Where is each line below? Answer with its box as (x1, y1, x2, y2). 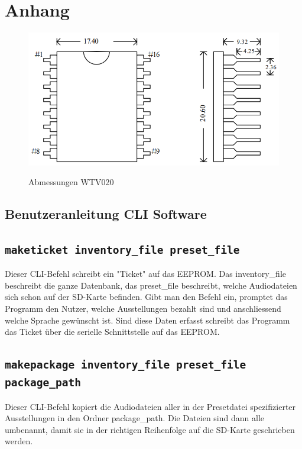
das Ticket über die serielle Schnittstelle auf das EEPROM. (5, 325, 220, 338)
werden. (5, 435, 33, 447)
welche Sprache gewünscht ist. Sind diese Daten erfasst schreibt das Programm (5, 314, 290, 326)
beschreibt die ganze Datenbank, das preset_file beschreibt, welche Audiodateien (5, 279, 297, 291)
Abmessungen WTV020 (28, 176, 114, 188)
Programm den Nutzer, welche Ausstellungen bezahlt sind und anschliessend (5, 302, 281, 315)
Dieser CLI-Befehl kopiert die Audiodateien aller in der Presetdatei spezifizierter (5, 400, 296, 412)
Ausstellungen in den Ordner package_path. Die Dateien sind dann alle (5, 412, 265, 424)
